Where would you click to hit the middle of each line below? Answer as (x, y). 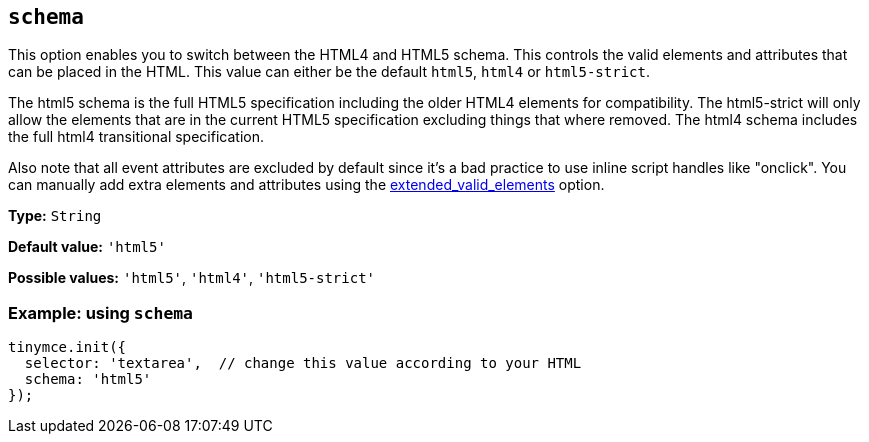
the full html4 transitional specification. (136, 137)
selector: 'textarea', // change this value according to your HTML (303, 363)
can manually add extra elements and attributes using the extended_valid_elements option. (306, 185)
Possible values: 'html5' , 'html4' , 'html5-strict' (191, 278)
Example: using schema (100, 312)
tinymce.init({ (67, 347)
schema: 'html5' (88, 379)
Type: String (55, 216)
